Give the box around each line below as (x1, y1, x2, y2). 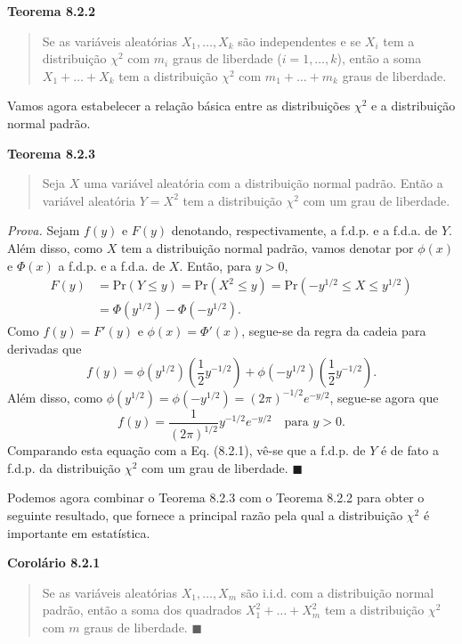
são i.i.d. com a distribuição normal (240, 583, 434, 601)
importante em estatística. (7, 523, 150, 542)
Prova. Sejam (7, 221, 80, 240)
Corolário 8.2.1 (7, 553, 101, 572)
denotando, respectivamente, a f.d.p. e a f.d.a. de (171, 221, 438, 240)
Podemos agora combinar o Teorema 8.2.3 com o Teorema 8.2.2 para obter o (7, 488, 425, 507)
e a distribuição (370, 96, 456, 115)
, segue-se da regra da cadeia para (241, 322, 426, 340)
